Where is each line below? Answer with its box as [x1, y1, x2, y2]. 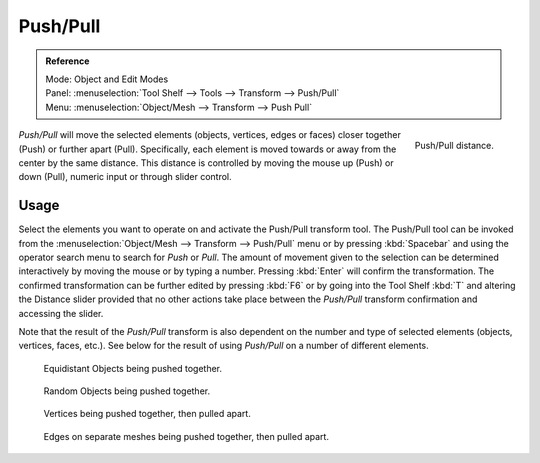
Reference [45, 55, 90, 67]
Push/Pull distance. [414, 139, 494, 151]
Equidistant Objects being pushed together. [43, 362, 223, 374]
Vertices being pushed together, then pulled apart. [43, 408, 252, 420]
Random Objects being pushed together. [43, 385, 210, 397]
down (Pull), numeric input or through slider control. [18, 171, 232, 183]
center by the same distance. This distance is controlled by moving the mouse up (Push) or [18, 156, 394, 169]
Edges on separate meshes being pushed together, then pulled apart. [43, 430, 330, 442]
